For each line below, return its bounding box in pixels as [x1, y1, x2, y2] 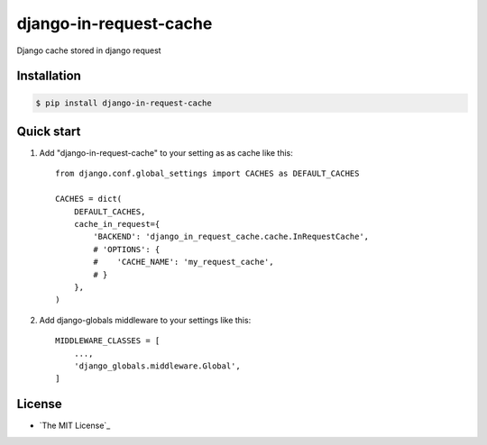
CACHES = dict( [55, 194, 123, 204]
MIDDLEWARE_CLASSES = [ [55, 336, 161, 346]
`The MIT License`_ [39, 420, 111, 431]
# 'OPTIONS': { [93, 244, 161, 254]
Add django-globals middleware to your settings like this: [39, 314, 252, 325]
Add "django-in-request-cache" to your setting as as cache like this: [39, 148, 293, 159]
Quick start [16, 123, 81, 139]
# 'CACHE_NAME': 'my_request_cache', [93, 257, 274, 268]
